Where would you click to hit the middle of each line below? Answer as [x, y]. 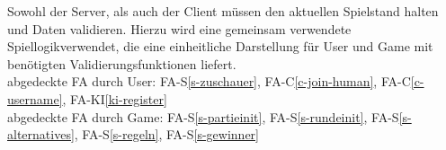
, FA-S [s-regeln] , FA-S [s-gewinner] [166, 134]
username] [35, 98]
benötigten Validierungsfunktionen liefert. [122, 63]
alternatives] [41, 134]
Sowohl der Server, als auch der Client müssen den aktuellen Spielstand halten [223, 11]
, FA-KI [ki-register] [115, 98]
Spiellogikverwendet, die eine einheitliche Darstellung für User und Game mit [220, 46]
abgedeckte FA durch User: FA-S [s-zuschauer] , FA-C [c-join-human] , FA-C [209, 81]
